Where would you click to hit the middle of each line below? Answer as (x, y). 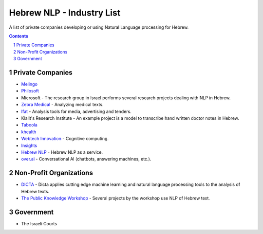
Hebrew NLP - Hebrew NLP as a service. (62, 152)
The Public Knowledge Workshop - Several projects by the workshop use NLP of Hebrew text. (116, 198)
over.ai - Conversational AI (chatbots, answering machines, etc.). (86, 159)
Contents (19, 36)
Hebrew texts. (35, 191)
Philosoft (30, 91)
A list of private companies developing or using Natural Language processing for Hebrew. (99, 27)
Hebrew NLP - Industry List (65, 13)
